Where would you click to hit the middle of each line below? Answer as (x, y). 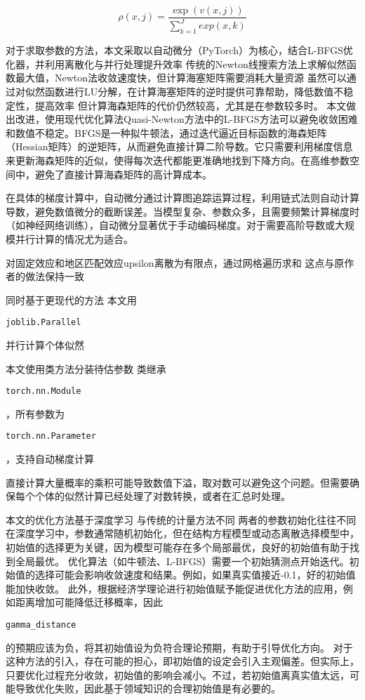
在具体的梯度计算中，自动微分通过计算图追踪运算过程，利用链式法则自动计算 (182, 198)
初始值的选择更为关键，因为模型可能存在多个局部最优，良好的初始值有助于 (178, 547)
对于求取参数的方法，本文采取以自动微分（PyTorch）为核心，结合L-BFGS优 (179, 50)
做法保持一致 (54, 276)
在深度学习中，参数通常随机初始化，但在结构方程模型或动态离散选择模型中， (182, 533)
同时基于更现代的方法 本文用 (71, 299)
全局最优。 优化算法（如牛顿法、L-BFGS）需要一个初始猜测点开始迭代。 (182, 561)
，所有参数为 (35, 413)
